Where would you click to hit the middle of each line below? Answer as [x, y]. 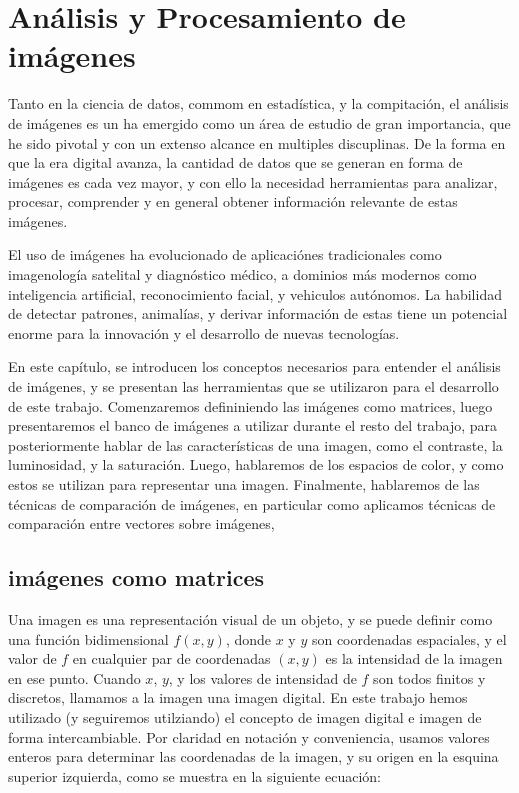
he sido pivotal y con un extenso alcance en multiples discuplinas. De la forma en [257, 142]
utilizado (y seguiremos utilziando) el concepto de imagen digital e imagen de [245, 716]
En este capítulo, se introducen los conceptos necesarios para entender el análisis [254, 366]
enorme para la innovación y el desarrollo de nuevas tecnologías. [204, 332]
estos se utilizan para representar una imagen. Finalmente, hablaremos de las [244, 484]
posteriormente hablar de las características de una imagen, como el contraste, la [255, 444]
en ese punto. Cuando [74, 677]
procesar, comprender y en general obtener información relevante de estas [233, 201]
